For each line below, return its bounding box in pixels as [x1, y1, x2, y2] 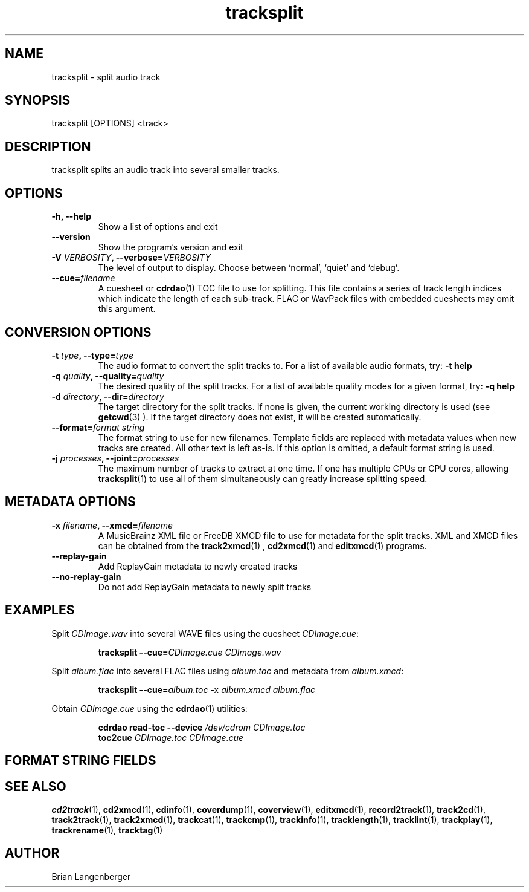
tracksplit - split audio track [51, 71, 161, 82]
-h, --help [51, 211, 91, 222]
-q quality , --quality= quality [51, 370, 164, 381]
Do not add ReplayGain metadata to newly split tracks [98, 581, 312, 592]
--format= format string [51, 422, 145, 432]
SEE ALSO [5, 778, 66, 794]
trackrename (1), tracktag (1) [51, 824, 163, 835]
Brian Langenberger [51, 871, 131, 882]
